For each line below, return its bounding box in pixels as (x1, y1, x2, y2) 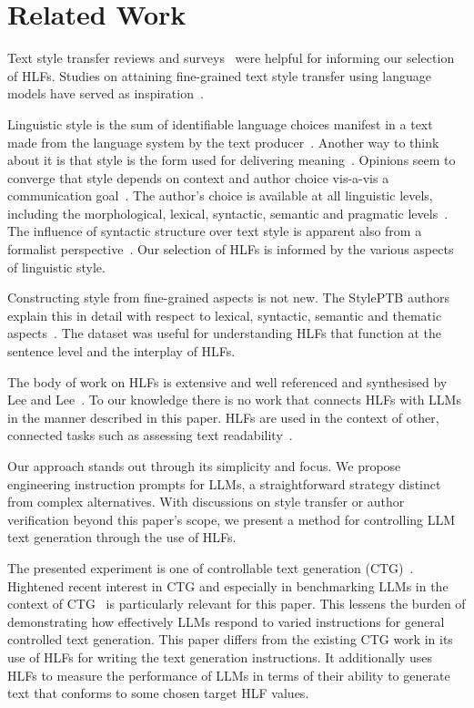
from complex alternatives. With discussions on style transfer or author (7, 492, 405, 511)
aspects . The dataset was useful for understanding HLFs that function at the (7, 323, 442, 343)
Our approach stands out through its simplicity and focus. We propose (7, 457, 401, 475)
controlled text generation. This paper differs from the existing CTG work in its (7, 630, 453, 649)
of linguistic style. (7, 257, 106, 276)
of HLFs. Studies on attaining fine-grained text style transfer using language (7, 66, 432, 85)
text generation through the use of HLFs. (7, 528, 237, 547)
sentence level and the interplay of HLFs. (7, 342, 236, 361)
